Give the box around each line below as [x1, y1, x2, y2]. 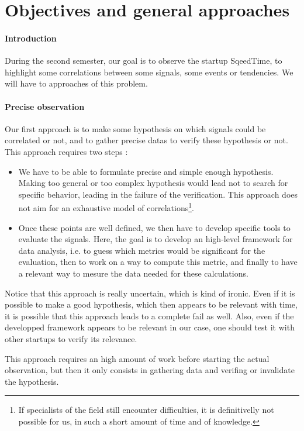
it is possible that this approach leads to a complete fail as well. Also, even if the [5, 309, 294, 322]
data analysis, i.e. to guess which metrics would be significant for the [18, 244, 265, 256]
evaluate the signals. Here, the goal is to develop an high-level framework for [18, 233, 293, 245]
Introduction [5, 32, 57, 44]
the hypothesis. [5, 375, 59, 387]
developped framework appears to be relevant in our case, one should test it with [5, 321, 295, 333]
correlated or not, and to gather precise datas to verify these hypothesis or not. [5, 134, 288, 146]
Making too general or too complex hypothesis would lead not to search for [18, 177, 288, 189]
